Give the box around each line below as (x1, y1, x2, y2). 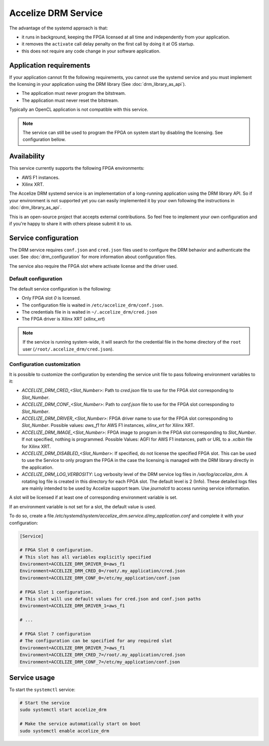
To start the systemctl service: (9, 687, 76, 693)
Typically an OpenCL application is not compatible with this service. (9, 106, 148, 112)
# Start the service (19, 700, 70, 706)
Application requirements (9, 61, 91, 69)
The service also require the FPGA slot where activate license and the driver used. (9, 263, 178, 269)
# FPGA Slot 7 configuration (19, 631, 91, 637)
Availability (9, 152, 45, 161)
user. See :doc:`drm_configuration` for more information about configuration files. (9, 254, 177, 260)
